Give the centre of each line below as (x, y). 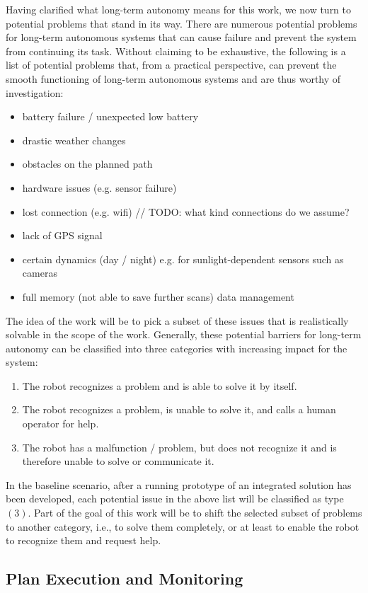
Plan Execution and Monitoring (125, 578)
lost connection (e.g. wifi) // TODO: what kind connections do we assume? (186, 211)
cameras (40, 273)
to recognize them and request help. (84, 540)
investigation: (35, 92)
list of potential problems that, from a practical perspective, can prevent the (171, 65)
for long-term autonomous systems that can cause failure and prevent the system (181, 37)
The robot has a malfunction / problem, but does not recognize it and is (179, 447)
